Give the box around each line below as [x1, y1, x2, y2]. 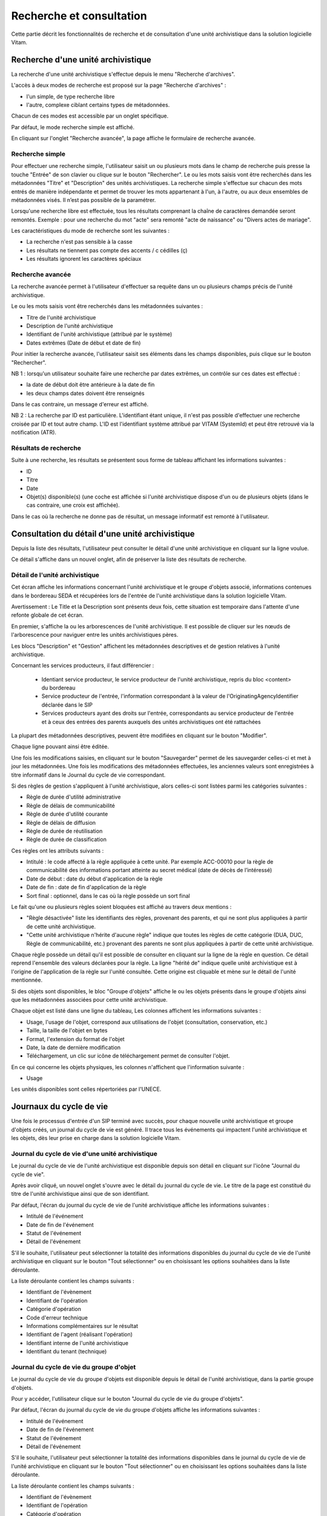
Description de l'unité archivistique [26, 322, 113, 329]
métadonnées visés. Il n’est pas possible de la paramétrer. [11, 196, 156, 203]
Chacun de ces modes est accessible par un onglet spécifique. [11, 112, 169, 119]
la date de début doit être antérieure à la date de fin [26, 381, 155, 388]
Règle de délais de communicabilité [26, 802, 115, 809]
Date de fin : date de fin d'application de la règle [26, 884, 147, 891]
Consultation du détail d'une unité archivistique [11, 528, 195, 539]
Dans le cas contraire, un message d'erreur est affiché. [11, 401, 149, 408]
